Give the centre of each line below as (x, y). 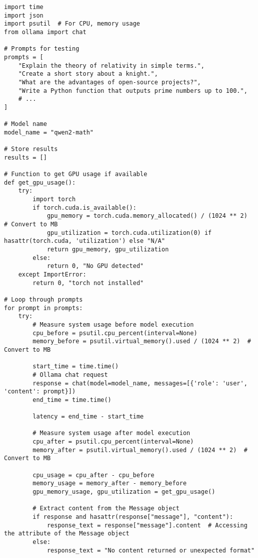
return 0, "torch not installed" (88, 283)
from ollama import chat (45, 32)
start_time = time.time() (76, 367)
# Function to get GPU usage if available (76, 174)
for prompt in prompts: (43, 308)
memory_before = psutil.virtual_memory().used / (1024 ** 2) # (142, 341)
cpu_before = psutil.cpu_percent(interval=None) (115, 333)
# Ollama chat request (70, 375)
